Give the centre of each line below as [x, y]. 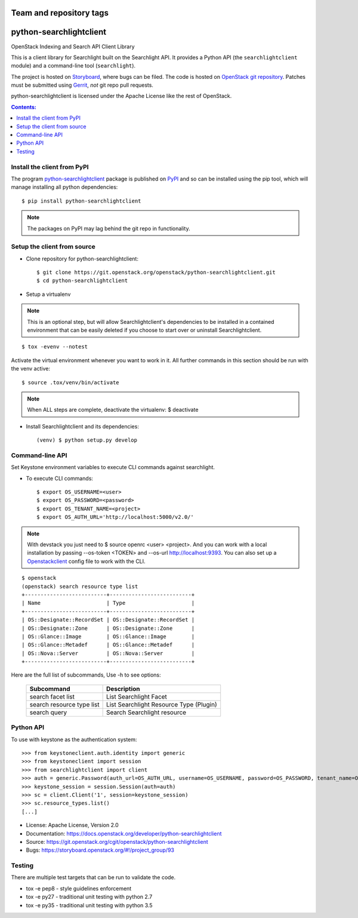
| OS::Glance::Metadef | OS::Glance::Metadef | [108, 645]
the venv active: [31, 369]
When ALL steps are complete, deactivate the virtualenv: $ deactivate [113, 410]
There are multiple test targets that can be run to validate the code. [93, 877]
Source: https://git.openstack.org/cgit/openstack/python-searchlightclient [117, 841]
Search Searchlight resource [146, 712]
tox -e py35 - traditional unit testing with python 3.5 [89, 905]
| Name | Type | [108, 603]
